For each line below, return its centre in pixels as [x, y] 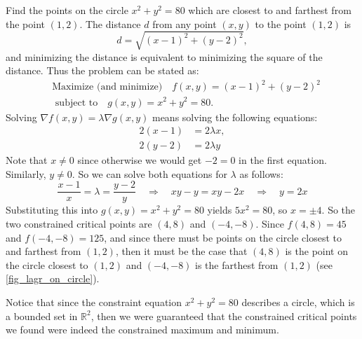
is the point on [317, 251]
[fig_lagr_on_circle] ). [53, 278]
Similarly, [26, 173]
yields [220, 210]
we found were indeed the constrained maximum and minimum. [142, 330]
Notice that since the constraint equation [94, 302]
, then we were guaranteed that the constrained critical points [224, 316]
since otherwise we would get [140, 160]
